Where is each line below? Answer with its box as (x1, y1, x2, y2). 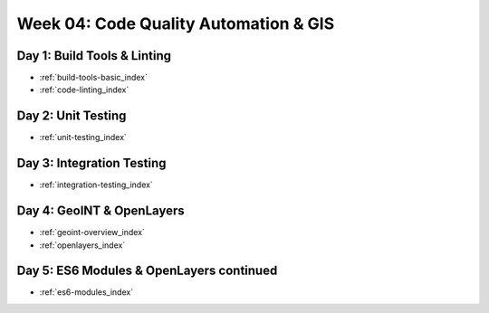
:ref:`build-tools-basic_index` (39, 72, 149, 83)
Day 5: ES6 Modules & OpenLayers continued (16, 263, 278, 279)
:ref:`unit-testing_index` (39, 132, 127, 143)
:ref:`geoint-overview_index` (39, 227, 145, 238)
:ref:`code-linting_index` (39, 84, 129, 95)
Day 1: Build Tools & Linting (16, 48, 172, 63)
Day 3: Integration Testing (16, 156, 167, 171)
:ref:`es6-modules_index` (39, 287, 134, 298)
